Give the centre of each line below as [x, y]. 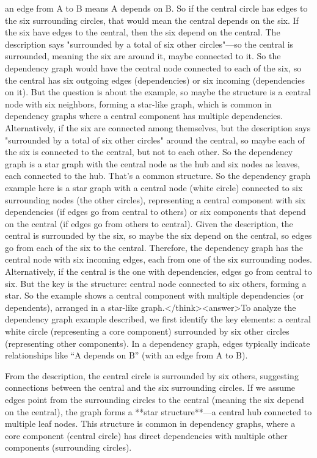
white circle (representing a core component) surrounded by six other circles [147, 331]
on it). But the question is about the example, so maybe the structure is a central [158, 92]
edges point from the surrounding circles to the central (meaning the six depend [155, 399]
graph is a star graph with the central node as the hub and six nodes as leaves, [152, 163]
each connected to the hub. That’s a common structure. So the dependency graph [158, 176]
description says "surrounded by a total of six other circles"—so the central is [149, 44]
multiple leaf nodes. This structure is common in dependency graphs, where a [150, 423]
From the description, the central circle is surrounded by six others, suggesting [152, 375]
